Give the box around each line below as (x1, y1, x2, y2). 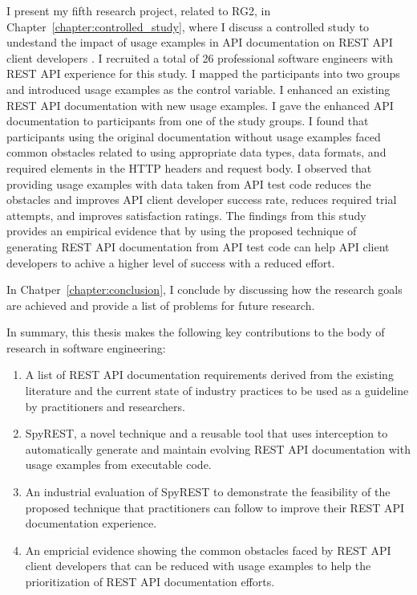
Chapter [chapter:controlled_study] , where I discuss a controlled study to (6, 18, 370, 35)
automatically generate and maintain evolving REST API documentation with (25, 440, 411, 457)
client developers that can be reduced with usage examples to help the (25, 557, 371, 574)
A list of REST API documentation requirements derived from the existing (25, 366, 394, 383)
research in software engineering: (6, 339, 166, 356)
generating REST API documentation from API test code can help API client (6, 238, 390, 255)
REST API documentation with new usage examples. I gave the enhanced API (6, 96, 394, 113)
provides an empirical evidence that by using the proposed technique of (6, 222, 357, 239)
